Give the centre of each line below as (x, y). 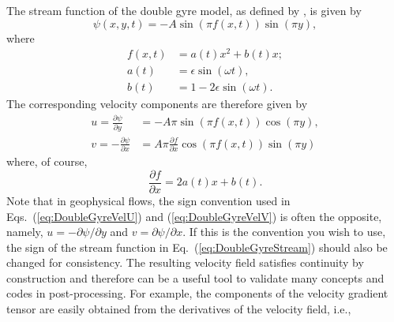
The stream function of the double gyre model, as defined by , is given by (184, 10)
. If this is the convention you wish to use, (284, 232)
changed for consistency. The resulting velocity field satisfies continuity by (185, 262)
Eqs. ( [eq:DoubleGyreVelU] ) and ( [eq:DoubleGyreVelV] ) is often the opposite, (194, 216)
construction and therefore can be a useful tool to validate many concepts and (195, 277)
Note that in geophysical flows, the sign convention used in (148, 200)
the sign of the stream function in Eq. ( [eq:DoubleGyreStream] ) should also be (197, 247)
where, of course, (47, 161)
